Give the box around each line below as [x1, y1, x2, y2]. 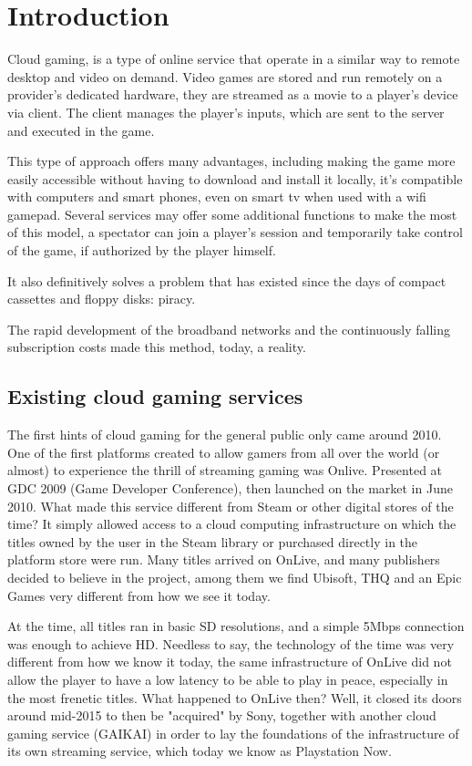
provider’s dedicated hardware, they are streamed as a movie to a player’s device [7, 85, 458, 104]
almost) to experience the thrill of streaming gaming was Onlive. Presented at [7, 461, 443, 480]
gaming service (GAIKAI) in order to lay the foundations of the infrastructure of [7, 723, 459, 742]
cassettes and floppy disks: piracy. [7, 289, 196, 308]
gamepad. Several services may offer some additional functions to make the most [7, 204, 457, 223]
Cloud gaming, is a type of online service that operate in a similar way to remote [7, 49, 460, 68]
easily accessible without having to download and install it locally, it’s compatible [7, 169, 463, 188]
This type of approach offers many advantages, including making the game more [7, 151, 456, 171]
